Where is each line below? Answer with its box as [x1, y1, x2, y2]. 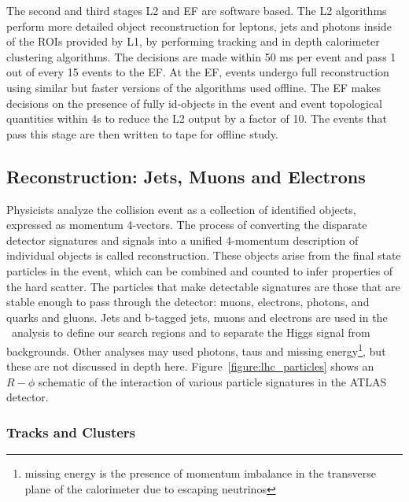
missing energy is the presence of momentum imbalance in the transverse [24, 465, 377, 482]
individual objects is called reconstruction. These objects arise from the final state [6, 247, 401, 264]
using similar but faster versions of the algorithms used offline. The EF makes [6, 79, 381, 95]
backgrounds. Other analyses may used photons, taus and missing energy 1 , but [6, 340, 386, 359]
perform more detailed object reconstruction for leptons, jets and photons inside [6, 17, 392, 34]
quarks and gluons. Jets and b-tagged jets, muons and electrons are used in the [6, 308, 388, 325]
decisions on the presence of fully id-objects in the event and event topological [6, 94, 382, 111]
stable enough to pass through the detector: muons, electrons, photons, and [6, 293, 370, 310]
